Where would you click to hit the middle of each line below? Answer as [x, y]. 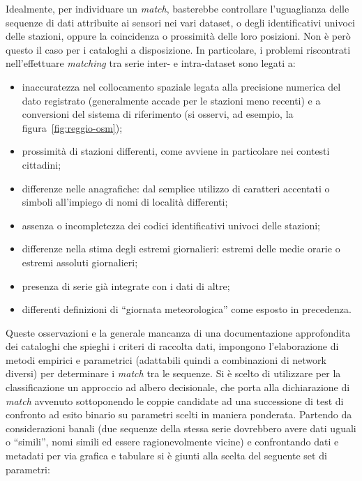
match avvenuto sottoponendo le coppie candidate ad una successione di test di [175, 400]
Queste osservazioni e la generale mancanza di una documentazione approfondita [178, 332]
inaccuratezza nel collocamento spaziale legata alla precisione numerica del [181, 86]
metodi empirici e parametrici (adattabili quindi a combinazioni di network [166, 359]
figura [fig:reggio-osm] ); [72, 127]
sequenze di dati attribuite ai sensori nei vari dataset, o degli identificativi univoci [180, 22]
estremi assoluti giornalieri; [80, 262]
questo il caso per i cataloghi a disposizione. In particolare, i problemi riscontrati [178, 49]
